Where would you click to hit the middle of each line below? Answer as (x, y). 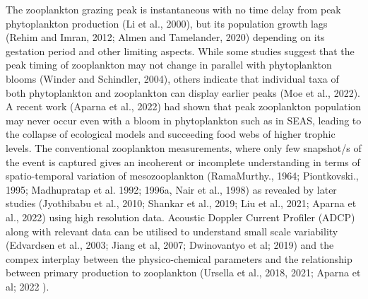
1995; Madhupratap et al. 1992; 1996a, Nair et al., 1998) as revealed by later (171, 189)
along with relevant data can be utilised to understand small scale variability (172, 231)
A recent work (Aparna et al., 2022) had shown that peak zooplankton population (184, 106)
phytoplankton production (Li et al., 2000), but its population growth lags (167, 23)
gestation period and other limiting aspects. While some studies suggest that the (180, 51)
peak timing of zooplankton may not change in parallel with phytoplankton (169, 65)
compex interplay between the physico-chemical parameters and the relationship (179, 258)
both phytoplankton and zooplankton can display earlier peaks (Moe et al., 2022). (183, 92)
